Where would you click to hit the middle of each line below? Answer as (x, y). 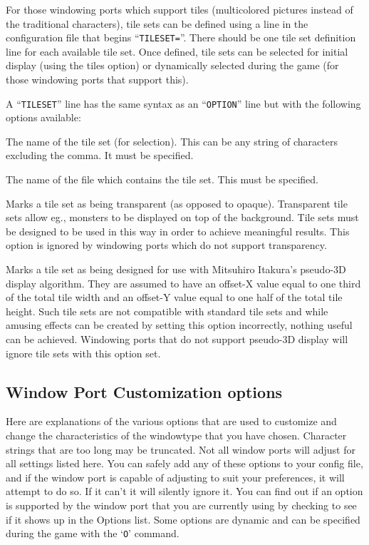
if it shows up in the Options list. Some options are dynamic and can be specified (183, 519)
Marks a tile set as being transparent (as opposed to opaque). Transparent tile (177, 203)
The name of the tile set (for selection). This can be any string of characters (172, 141)
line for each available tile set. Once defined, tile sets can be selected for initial (177, 51)
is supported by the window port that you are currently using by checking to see (181, 505)
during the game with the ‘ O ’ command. (93, 533)
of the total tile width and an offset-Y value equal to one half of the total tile (174, 297)
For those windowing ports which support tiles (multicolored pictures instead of (180, 9)
